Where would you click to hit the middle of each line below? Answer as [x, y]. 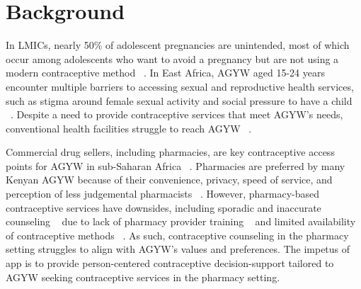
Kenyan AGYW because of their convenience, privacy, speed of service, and [169, 180]
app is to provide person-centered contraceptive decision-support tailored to [170, 263]
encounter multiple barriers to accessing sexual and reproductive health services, [180, 86]
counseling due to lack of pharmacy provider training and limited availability [181, 221]
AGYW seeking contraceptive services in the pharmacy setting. [143, 277]
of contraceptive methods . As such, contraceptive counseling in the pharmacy [177, 235]
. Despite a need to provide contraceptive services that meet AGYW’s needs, [177, 114]
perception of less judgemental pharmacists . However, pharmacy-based [163, 194]
